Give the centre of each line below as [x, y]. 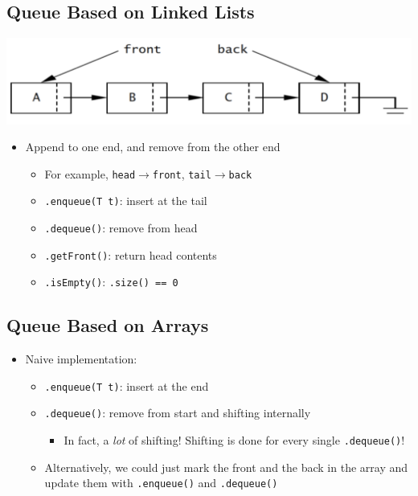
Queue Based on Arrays [108, 325]
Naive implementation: [81, 359]
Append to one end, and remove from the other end [153, 147]
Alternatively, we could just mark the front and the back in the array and [226, 467]
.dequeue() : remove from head [121, 228]
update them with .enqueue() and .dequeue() [161, 483]
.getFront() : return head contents [131, 254]
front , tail [182, 173]
